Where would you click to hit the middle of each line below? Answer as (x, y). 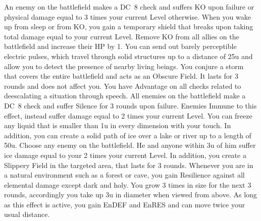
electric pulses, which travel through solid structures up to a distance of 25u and (128, 56)
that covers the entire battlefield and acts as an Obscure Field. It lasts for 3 (121, 76)
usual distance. (27, 214)
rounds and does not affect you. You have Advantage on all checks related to (123, 86)
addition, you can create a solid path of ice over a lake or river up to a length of (128, 135)
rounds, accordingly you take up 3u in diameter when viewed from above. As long (130, 195)
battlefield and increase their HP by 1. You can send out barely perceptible (120, 46)
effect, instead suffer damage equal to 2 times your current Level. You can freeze (128, 115)
